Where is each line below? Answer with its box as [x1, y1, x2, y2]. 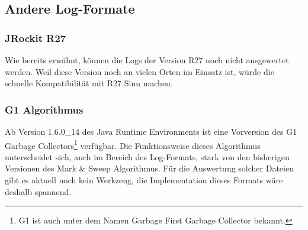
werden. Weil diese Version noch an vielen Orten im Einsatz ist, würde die [5, 65, 274, 77]
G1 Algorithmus [5, 102, 84, 116]
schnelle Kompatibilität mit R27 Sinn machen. [5, 77, 173, 89]
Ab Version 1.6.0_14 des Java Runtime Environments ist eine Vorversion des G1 [5, 125, 297, 137]
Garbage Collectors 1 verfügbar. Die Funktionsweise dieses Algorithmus [5, 137, 261, 151]
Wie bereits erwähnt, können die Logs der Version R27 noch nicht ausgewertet [5, 54, 289, 66]
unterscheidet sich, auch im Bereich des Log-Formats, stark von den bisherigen [5, 150, 290, 163]
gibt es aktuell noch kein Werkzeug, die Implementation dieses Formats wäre [5, 174, 283, 186]
